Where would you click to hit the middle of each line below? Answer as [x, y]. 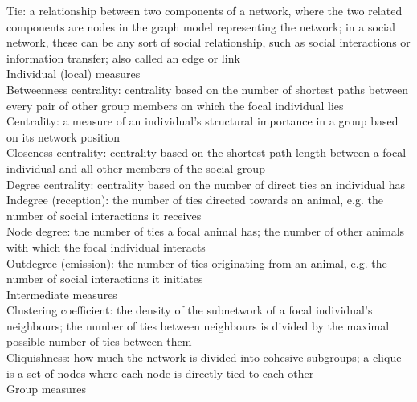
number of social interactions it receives [104, 215]
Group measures [47, 389]
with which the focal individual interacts [106, 246]
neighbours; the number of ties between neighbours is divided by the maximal [198, 325]
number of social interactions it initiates [105, 279]
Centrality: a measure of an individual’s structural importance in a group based [202, 121]
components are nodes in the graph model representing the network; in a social [201, 26]
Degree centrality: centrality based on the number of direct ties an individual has [206, 184]
